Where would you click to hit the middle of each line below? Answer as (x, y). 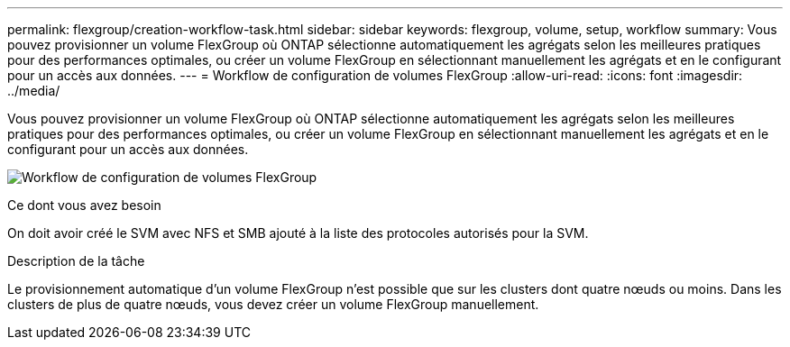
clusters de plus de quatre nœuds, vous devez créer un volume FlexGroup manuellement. (273, 304)
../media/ (34, 91)
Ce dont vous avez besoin (84, 205)
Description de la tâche (76, 261)
